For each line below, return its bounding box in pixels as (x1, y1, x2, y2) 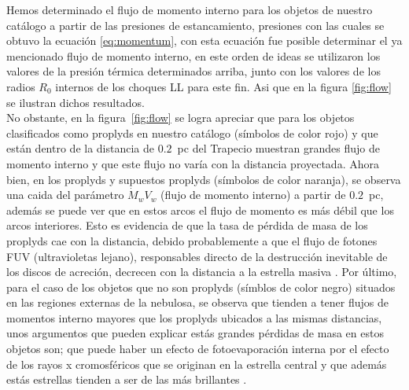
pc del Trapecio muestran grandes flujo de (177, 140, 380, 156)
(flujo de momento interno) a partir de (160, 186, 346, 203)
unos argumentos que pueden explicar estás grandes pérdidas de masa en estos (6, 325, 384, 341)
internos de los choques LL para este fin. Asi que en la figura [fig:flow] (55, 78, 392, 94)
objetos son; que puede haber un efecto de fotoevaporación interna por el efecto (6, 340, 389, 357)
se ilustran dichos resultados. (6, 94, 145, 110)
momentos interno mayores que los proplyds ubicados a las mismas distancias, (6, 309, 382, 326)
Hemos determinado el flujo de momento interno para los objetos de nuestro (6, 2, 373, 17)
